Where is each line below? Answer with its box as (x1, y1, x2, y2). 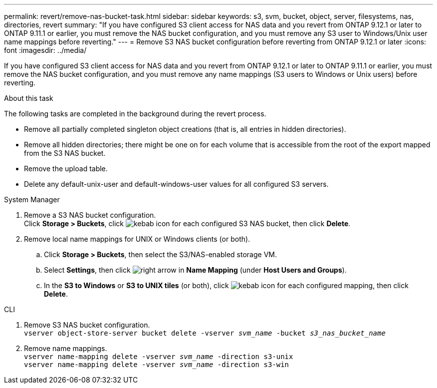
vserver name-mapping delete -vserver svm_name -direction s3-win (24, 361, 289, 369)
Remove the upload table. (24, 164, 108, 173)
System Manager (4, 195, 60, 204)
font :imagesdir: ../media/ (4, 46, 87, 54)
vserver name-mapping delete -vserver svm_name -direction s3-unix (24, 353, 293, 361)
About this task (4, 94, 53, 102)
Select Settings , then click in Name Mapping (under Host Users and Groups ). (44, 266, 347, 274)
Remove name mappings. (24, 344, 107, 353)
